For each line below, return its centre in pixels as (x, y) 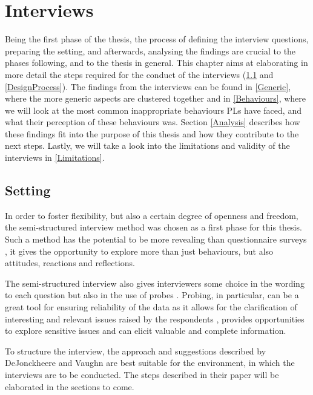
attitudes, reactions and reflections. (70, 263)
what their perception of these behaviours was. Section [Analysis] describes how (153, 122)
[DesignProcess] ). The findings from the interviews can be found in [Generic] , (148, 86)
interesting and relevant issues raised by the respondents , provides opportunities (155, 318)
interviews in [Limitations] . (55, 158)
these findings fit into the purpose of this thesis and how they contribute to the (152, 133)
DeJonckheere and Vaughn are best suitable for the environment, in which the (150, 363)
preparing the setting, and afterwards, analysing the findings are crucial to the (150, 51)
